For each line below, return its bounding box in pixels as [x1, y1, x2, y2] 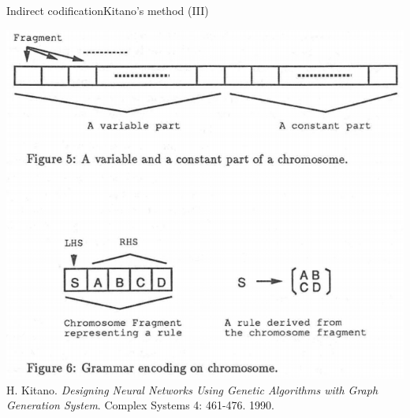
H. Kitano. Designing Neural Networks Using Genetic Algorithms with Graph [6, 381, 378, 398]
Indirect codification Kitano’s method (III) [6, 2, 209, 18]
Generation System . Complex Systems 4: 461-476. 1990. [6, 397, 274, 413]
